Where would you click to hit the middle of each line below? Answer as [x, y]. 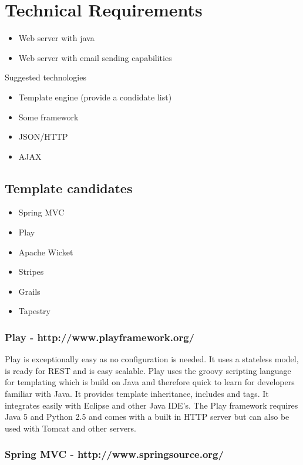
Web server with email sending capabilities [95, 57]
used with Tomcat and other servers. [70, 428]
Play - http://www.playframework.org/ [100, 337]
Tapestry [34, 311]
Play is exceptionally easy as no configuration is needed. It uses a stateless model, [152, 359]
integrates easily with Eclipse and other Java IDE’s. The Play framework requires [151, 405]
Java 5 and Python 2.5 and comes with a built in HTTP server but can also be [147, 417]
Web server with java [56, 38]
